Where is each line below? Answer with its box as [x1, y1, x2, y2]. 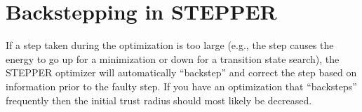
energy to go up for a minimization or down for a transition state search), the [6, 51, 340, 66]
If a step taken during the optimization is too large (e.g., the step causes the [6, 38, 334, 52]
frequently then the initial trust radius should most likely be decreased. [6, 92, 312, 107]
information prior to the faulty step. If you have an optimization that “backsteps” [6, 78, 357, 93]
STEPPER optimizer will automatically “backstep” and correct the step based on [6, 65, 357, 80]
